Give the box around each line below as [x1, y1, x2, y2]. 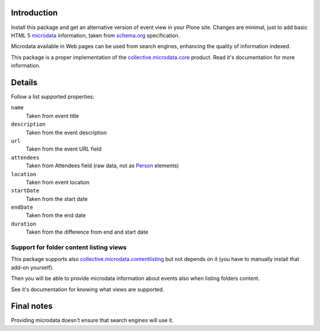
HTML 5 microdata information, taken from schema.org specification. [11, 31, 180, 39]
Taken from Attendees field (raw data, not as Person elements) [25, 162, 179, 169]
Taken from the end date [25, 212, 86, 219]
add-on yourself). [11, 264, 54, 271]
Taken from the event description [25, 129, 107, 136]
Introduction [11, 8, 58, 18]
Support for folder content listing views [11, 243, 127, 252]
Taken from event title [25, 112, 79, 119]
